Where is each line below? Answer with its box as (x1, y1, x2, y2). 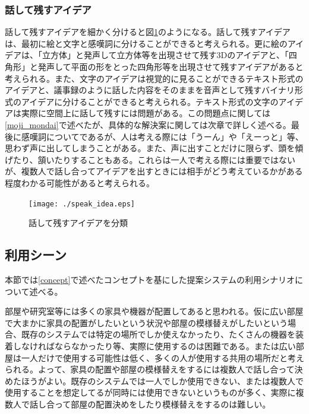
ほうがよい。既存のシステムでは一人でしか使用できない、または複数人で (21, 374, 304, 387)
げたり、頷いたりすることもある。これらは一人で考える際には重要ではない (5, 153, 296, 165)
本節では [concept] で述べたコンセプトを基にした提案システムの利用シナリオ (5, 273, 295, 285)
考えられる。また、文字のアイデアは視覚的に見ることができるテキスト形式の (5, 72, 304, 84)
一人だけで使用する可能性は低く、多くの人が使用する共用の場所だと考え (21, 351, 304, 364)
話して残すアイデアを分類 (29, 216, 128, 229)
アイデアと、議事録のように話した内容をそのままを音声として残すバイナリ (5, 84, 295, 96)
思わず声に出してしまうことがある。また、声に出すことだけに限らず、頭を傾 (5, 142, 304, 154)
